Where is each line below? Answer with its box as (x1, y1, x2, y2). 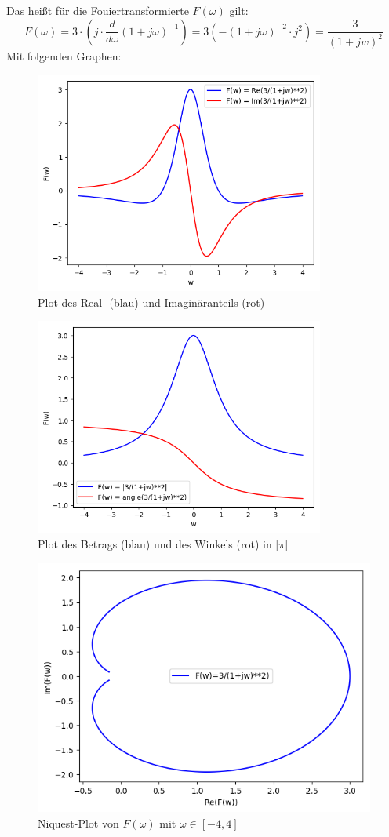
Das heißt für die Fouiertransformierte (6, 2, 189, 18)
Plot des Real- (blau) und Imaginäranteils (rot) (38, 293, 265, 310)
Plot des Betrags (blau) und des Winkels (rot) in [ (38, 536, 279, 552)
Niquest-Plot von (38, 814, 119, 831)
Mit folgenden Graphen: (6, 47, 122, 64)
